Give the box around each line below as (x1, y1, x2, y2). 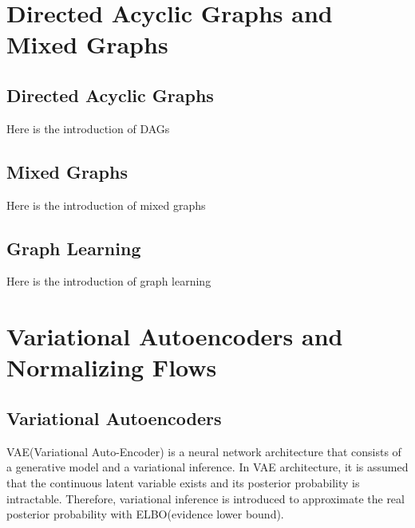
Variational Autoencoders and (6, 320, 343, 353)
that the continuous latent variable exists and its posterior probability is (6, 474, 360, 491)
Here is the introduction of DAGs (6, 120, 170, 136)
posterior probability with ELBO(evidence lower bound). (6, 506, 284, 522)
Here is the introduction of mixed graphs (6, 196, 206, 213)
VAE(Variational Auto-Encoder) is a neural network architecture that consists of (6, 443, 401, 459)
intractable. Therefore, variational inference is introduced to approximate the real (6, 490, 405, 506)
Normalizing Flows (6, 351, 217, 384)
